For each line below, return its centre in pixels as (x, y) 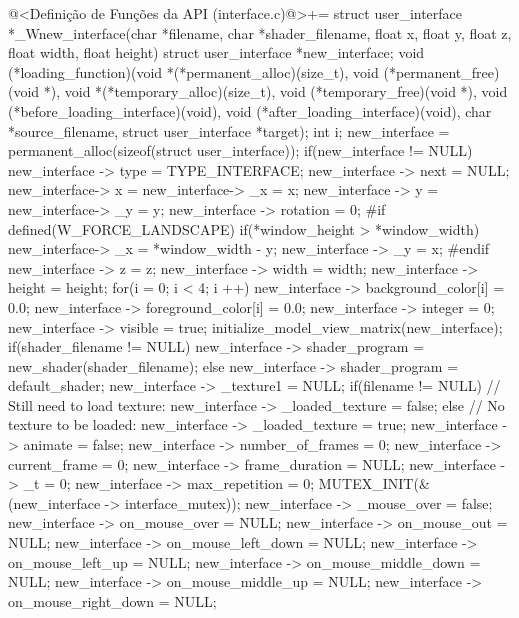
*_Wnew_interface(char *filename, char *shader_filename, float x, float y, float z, (260, 32)
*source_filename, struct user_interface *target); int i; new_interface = (229, 130)
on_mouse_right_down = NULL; (112, 600)
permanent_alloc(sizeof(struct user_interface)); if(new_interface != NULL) (240, 150)
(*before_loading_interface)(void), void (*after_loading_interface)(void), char (250, 110)
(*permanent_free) (441, 71)
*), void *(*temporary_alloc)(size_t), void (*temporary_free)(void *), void (275, 91)
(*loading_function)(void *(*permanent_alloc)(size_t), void (193, 71)
